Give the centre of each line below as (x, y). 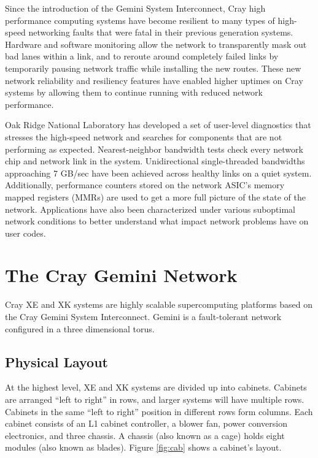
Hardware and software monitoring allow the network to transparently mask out (156, 44)
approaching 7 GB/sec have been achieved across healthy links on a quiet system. (158, 173)
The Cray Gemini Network (121, 275)
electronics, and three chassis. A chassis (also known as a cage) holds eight (145, 435)
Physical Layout (56, 361)
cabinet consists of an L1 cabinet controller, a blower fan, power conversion (146, 423)
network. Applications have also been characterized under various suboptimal (150, 209)
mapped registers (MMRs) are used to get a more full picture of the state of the (155, 197)
